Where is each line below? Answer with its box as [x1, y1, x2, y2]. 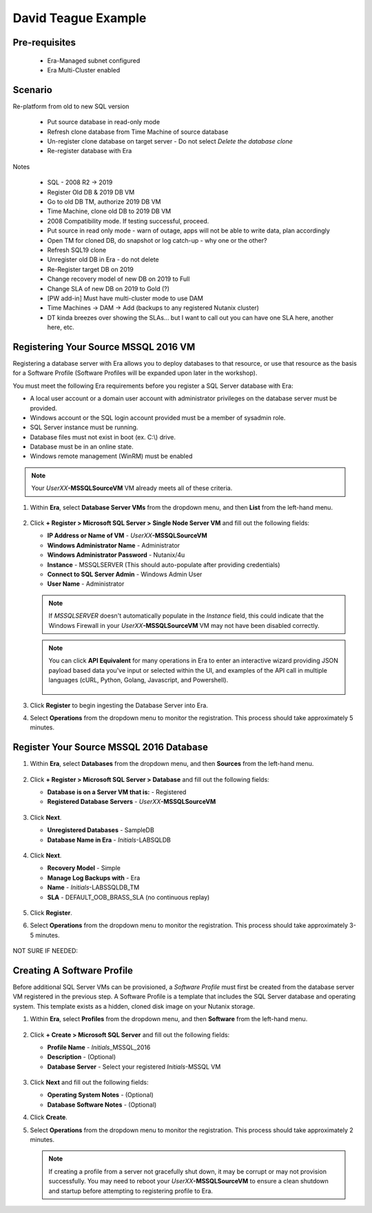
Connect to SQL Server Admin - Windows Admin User [47, 570, 203, 578]
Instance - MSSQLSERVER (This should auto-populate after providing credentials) [47, 560, 280, 569]
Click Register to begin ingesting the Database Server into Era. [30, 701, 208, 709]
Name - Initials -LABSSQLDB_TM [47, 883, 140, 891]
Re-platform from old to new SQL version [12, 102, 130, 110]
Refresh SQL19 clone [47, 246, 107, 254]
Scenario [12, 83, 53, 96]
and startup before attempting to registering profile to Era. [48, 1187, 214, 1195]
